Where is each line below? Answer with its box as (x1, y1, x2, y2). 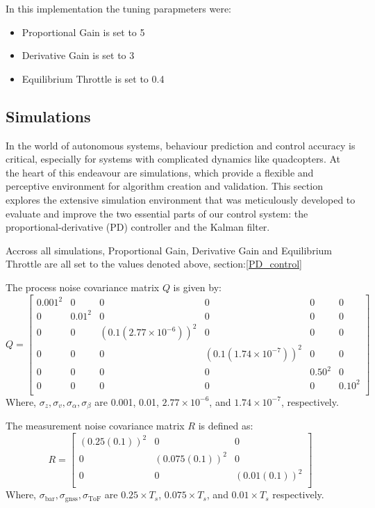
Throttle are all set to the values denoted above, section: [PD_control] (6, 256, 302, 271)
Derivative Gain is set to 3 (22, 48, 135, 63)
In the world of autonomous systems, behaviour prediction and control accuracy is (6, 138, 356, 152)
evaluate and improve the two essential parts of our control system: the (6, 206, 308, 220)
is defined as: (198, 418, 253, 433)
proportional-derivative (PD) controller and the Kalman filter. (6, 220, 270, 234)
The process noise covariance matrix (6, 279, 160, 294)
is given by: (173, 279, 222, 294)
